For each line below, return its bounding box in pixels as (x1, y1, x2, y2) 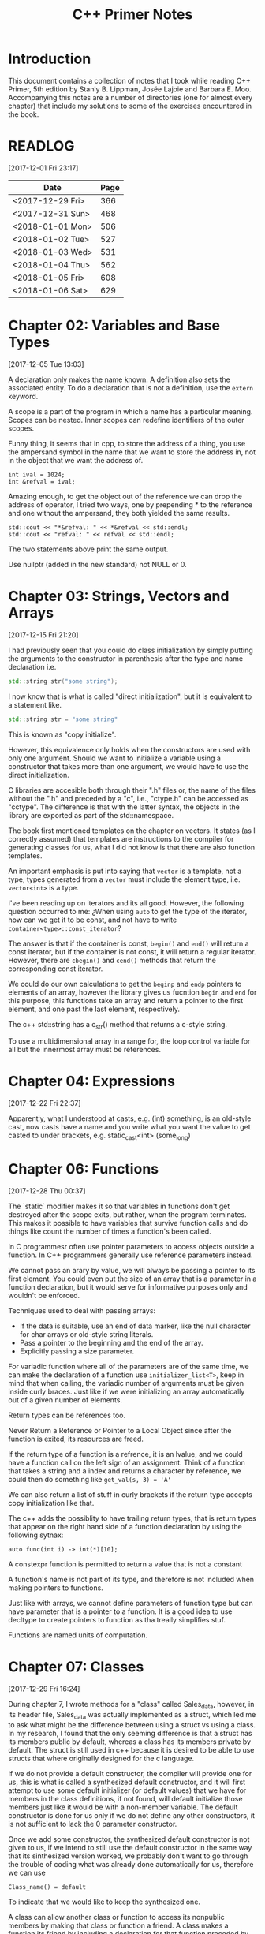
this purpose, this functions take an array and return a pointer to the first (8, 995, 243, 1005)
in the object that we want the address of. (8, 455, 144, 465)
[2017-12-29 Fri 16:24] (8, 1684, 80, 1693)
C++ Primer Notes (72, 6, 193, 24)
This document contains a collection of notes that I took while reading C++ (8, 76, 251, 85)
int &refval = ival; (8, 477, 77, 486)
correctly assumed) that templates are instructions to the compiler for (8, 834, 234, 843)
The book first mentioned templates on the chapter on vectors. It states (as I (8, 826, 256, 835)
